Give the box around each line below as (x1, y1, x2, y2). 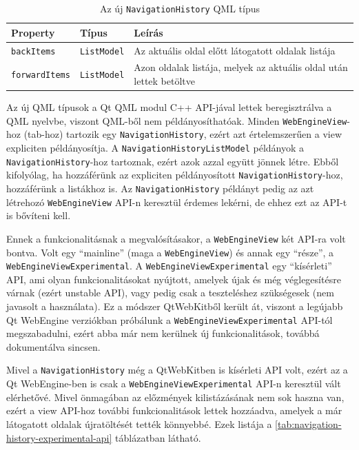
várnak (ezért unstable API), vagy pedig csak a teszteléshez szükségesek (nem (6, 285, 334, 300)
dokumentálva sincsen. (6, 339, 101, 354)
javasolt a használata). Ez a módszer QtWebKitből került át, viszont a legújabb (6, 299, 343, 314)
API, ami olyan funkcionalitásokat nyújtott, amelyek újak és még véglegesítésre (6, 272, 341, 286)
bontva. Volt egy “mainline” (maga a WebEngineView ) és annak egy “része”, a (6, 245, 334, 259)
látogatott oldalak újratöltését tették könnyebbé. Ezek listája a (6, 416, 272, 431)
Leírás (134, 25, 163, 39)
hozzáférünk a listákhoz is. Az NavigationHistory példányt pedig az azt (6, 181, 314, 195)
